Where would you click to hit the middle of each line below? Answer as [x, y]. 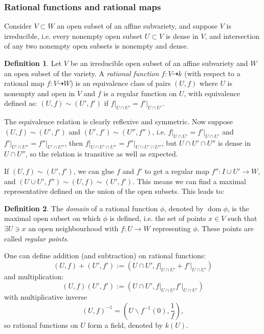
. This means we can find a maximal [189, 181]
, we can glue [94, 171]
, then [74, 142]
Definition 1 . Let [33, 63]
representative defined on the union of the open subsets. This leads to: [114, 191]
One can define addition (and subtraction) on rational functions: [105, 255]
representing [172, 228]
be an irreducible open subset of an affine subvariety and [159, 63]
